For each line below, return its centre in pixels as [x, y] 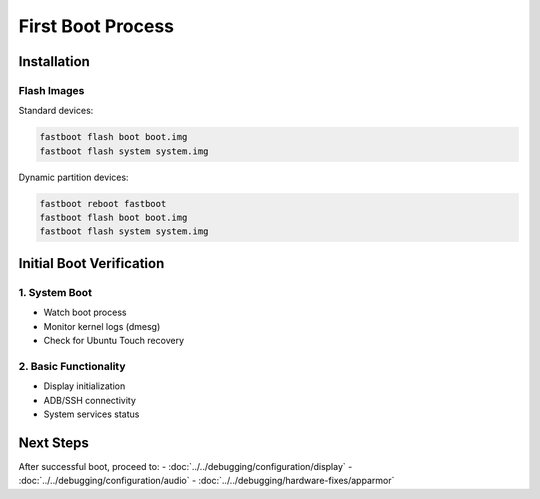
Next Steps [53, 442]
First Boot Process [96, 26]
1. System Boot [55, 292]
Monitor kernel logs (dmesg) [102, 326]
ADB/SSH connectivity [90, 400]
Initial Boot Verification [91, 263]
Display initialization [84, 386]
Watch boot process [85, 312]
